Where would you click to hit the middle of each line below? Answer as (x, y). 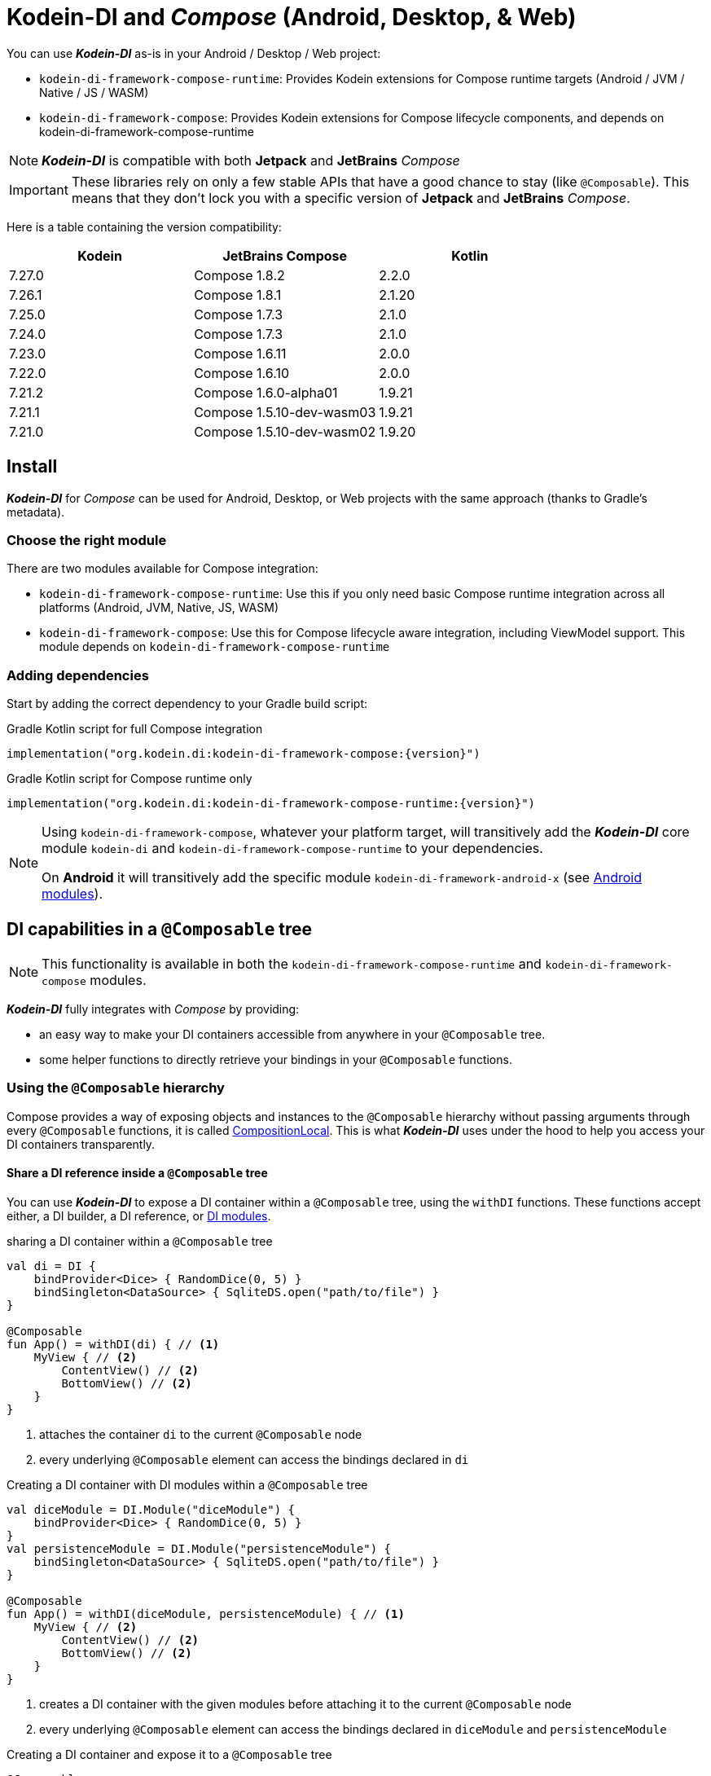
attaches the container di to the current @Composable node (201, 1434)
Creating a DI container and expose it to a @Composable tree (169, 1754)
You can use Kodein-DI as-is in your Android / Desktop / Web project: (194, 53)
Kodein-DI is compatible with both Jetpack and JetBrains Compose (251, 160)
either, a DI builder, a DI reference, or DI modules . (139, 1216)
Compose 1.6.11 (240, 353)
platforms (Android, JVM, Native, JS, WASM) (159, 608)
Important (39, 189)
